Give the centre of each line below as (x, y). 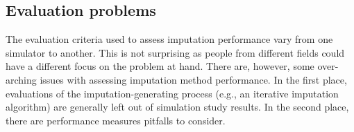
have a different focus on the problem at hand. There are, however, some (160, 66)
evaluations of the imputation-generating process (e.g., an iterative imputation (172, 93)
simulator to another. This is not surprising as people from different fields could (175, 52)
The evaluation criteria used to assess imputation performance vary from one (169, 39)
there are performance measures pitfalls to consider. (116, 120)
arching (21, 79)
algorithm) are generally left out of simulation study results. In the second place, (177, 107)
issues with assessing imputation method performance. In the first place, (193, 79)
